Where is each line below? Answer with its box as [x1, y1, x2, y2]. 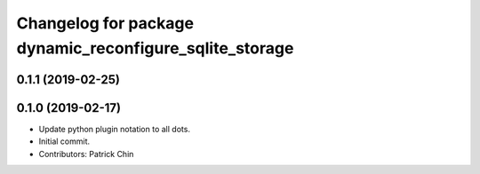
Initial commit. [38, 136, 91, 146]
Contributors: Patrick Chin [38, 148, 134, 159]
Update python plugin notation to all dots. [38, 123, 191, 134]
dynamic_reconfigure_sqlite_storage [16, 38, 294, 58]
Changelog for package [16, 13, 195, 33]
